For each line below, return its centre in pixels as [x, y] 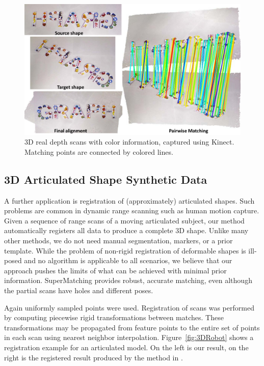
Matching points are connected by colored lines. [99, 151]
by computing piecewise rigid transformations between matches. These [114, 317]
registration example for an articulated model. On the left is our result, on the [126, 347]
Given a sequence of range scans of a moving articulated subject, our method [124, 220]
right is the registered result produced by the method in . [94, 357]
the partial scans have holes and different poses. [79, 290]
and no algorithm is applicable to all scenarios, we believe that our [128, 260]
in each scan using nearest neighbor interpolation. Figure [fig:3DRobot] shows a [129, 337]
